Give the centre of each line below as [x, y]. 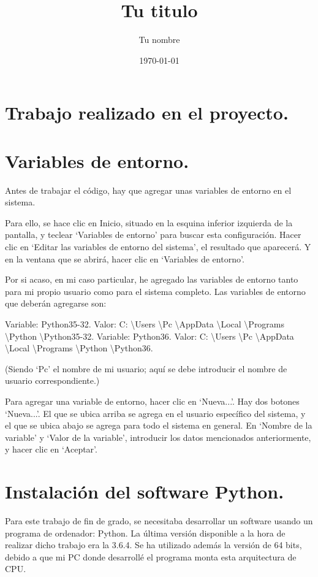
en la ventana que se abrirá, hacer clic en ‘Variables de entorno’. [125, 258]
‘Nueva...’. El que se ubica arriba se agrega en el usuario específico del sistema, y [155, 413]
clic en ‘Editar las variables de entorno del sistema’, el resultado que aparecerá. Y [158, 246]
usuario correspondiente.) [52, 380]
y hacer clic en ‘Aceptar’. [51, 449]
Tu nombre [159, 40]
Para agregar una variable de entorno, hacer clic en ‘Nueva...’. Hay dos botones [152, 401]
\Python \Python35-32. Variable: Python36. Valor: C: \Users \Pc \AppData [150, 336]
